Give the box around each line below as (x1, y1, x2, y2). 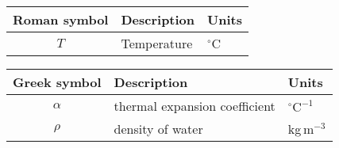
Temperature (121, 34, 193, 52)
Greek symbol (13, 73, 102, 91)
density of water (114, 120, 203, 138)
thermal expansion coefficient (114, 97, 275, 115)
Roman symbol (13, 10, 109, 28)
